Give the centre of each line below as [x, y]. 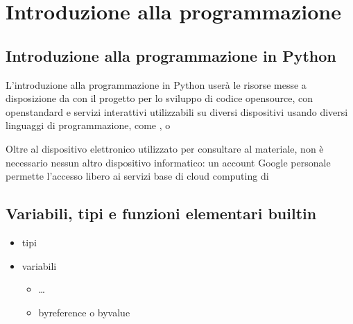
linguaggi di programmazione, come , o [88, 125]
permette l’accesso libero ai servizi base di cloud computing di [137, 176]
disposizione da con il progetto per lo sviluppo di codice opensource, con [160, 98]
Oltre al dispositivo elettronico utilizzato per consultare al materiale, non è [165, 148]
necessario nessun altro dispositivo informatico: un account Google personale [168, 162]
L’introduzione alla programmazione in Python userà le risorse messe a [156, 84]
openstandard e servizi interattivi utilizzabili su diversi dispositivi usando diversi [177, 111]
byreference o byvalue [84, 312]
